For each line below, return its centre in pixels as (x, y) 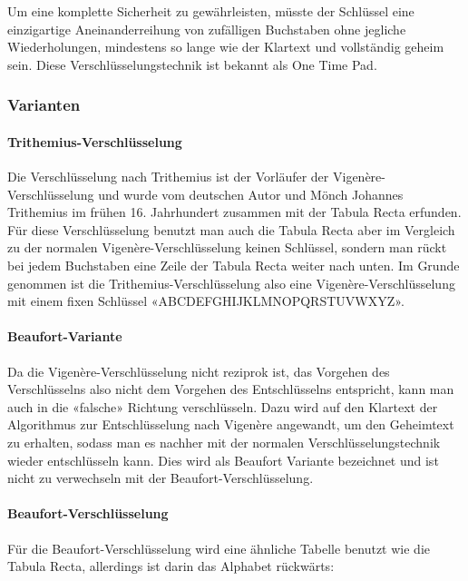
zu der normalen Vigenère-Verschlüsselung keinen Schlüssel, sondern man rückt (227, 247)
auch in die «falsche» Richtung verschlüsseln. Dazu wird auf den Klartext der (223, 406)
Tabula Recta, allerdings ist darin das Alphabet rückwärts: (171, 566)
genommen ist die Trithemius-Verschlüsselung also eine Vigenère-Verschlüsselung (231, 283)
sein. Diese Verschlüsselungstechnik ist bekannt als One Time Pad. (192, 64)
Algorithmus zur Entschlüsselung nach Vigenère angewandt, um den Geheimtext (231, 424)
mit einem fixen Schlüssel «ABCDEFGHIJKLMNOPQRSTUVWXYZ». (206, 301)
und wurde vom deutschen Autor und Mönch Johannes (251, 194)
